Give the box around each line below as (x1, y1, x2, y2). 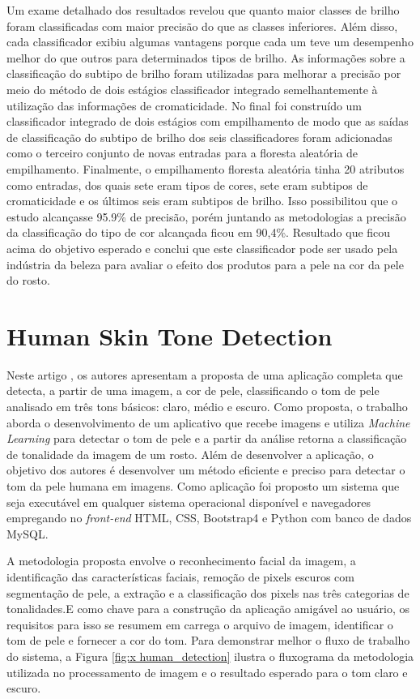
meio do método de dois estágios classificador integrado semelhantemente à (6, 80, 378, 97)
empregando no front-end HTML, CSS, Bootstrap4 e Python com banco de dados (6, 509, 412, 526)
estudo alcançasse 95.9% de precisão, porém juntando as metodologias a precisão (6, 208, 406, 225)
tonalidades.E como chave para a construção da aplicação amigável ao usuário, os (6, 600, 409, 617)
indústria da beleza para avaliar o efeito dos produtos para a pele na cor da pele (6, 255, 404, 272)
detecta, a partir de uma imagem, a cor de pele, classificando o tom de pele (6, 382, 380, 399)
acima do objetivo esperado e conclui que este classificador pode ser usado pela (6, 239, 398, 256)
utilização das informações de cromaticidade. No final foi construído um (6, 96, 363, 114)
